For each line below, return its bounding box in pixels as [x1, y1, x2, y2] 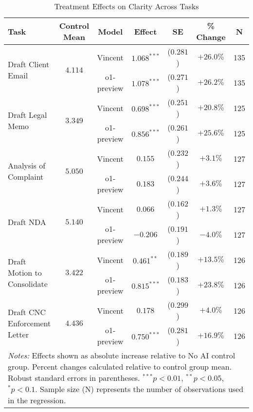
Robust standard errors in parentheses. [8, 372, 140, 383]
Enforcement [8, 317, 51, 329]
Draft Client [8, 58, 50, 70]
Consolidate [8, 278, 48, 289]
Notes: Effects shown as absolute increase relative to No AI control [8, 350, 235, 361]
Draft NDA [8, 216, 46, 227]
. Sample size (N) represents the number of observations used [35, 383, 244, 394]
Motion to [8, 266, 42, 278]
